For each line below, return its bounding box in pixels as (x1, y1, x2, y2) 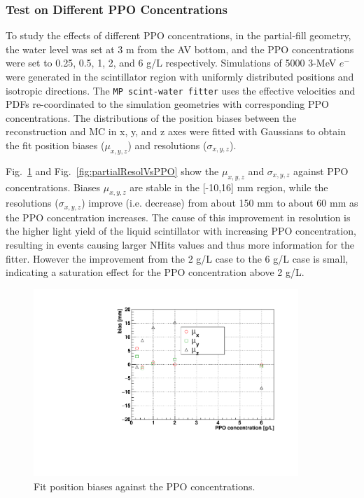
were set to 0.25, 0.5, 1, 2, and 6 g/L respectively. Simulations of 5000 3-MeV (6, 55, 337, 70)
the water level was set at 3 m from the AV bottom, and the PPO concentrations (6, 41, 354, 56)
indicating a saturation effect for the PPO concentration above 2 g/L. (6, 265, 304, 279)
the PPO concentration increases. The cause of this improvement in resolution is (6, 209, 351, 224)
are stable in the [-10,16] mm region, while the (129, 179, 328, 194)
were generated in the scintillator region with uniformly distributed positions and (6, 69, 354, 83)
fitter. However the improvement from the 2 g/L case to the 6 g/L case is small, (6, 251, 349, 265)
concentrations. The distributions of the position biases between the (6, 110, 297, 125)
